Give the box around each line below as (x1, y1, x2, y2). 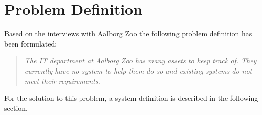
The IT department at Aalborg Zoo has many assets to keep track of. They (24, 55, 257, 66)
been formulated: (4, 38, 57, 49)
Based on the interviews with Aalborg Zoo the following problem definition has (4, 28, 252, 39)
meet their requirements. (24, 75, 100, 86)
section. (4, 102, 28, 113)
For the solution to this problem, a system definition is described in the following (4, 93, 258, 103)
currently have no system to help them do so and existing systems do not (24, 65, 252, 76)
